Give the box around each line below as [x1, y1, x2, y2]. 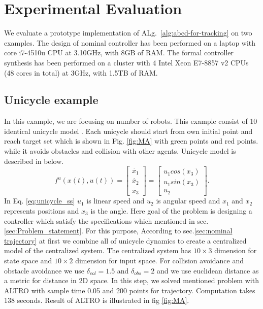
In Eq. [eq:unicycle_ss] [4, 195, 75, 206]
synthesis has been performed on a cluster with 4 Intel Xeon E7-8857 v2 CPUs [4, 57, 249, 67]
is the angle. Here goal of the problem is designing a [90, 205, 252, 216]
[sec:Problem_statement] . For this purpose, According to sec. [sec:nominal [4, 225, 233, 236]
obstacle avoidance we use [4, 265, 85, 276]
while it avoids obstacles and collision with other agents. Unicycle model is [4, 146, 236, 156]
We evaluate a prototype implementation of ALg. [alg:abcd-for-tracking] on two [4, 27, 252, 38]
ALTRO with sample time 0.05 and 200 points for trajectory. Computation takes [4, 285, 255, 295]
